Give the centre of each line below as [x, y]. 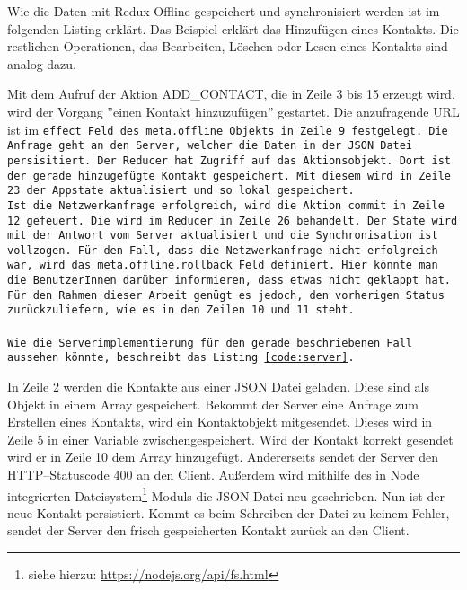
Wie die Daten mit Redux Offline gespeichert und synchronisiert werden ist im [224, 11]
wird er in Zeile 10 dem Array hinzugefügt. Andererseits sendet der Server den [223, 457]
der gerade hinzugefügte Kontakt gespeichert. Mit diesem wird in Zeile [229, 176]
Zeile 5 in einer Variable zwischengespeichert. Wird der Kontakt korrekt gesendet [230, 439]
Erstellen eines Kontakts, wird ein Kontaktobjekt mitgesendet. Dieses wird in [220, 422]
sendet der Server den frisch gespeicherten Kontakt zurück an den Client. [208, 530]
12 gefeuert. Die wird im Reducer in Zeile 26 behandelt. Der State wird [233, 220]
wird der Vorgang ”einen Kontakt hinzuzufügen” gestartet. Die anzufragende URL [233, 111]
